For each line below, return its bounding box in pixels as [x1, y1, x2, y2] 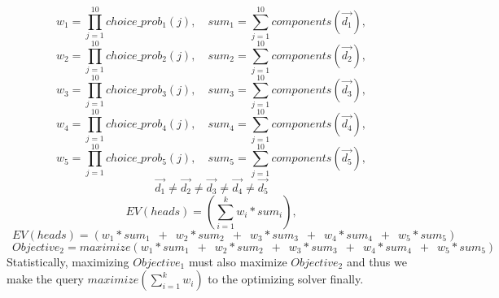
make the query [7, 270, 84, 287]
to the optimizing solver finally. [208, 270, 364, 287]
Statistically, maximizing [7, 253, 129, 270]
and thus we [346, 253, 407, 270]
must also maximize [188, 253, 287, 270]
